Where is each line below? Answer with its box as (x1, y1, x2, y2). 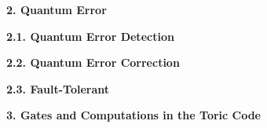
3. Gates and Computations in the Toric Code (6, 107, 262, 123)
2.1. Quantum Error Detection (6, 27, 174, 44)
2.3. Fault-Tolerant (6, 80, 110, 97)
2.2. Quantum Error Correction (6, 54, 180, 71)
